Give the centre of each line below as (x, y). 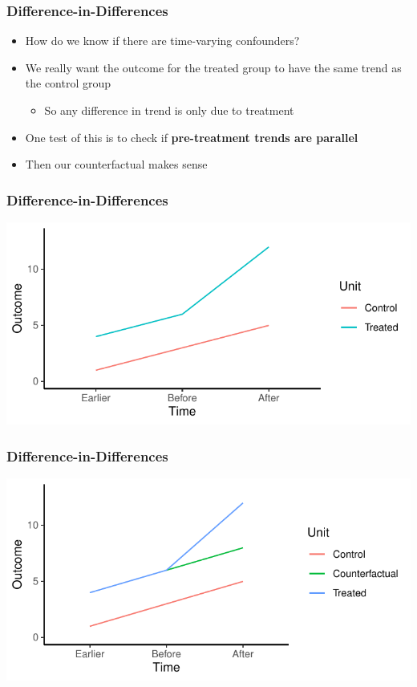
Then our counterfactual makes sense (116, 164)
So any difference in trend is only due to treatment (169, 110)
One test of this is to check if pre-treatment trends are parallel (192, 137)
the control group (68, 83)
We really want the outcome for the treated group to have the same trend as (213, 67)
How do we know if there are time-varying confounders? (162, 41)
